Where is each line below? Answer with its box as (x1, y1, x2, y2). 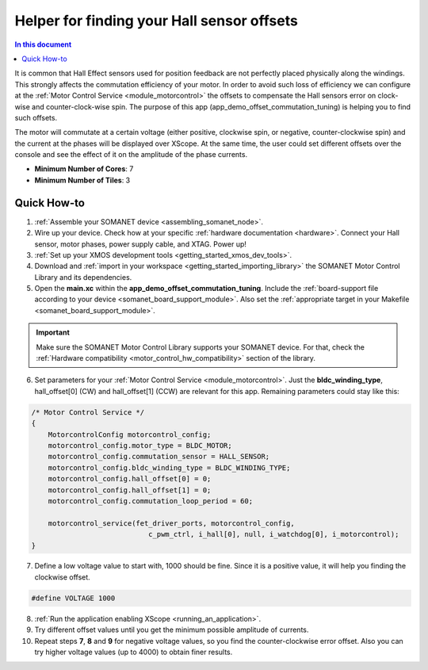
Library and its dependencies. (34, 272, 132, 281)
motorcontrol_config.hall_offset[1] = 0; (48, 485, 212, 495)
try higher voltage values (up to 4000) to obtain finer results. (34, 647, 233, 657)
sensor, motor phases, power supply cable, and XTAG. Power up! (34, 239, 247, 249)
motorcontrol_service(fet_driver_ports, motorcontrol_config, (48, 519, 295, 527)
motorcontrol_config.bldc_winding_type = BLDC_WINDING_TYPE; (48, 463, 291, 472)
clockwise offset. (34, 572, 90, 582)
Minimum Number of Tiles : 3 (34, 175, 131, 185)
